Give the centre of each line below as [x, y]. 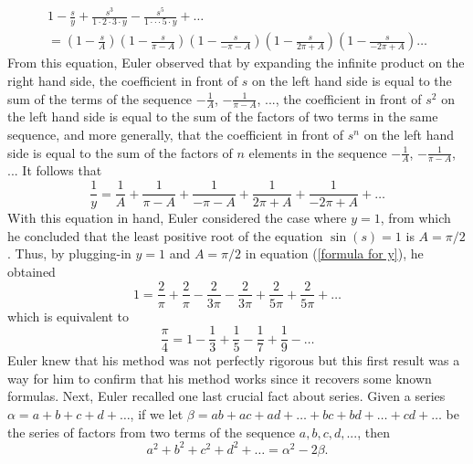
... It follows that [55, 170]
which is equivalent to [68, 316]
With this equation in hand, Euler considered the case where [177, 218]
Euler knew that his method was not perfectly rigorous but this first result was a [234, 360]
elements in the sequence [318, 152]
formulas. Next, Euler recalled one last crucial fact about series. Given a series [226, 396]
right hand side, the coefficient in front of [123, 81]
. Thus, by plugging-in [69, 253]
